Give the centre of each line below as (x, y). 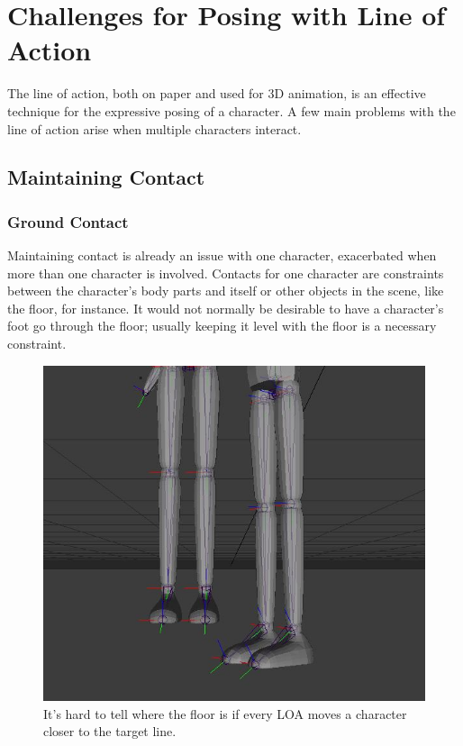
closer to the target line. (110, 731)
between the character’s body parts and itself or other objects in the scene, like (226, 291)
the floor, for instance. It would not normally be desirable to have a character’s (226, 308)
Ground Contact (68, 221)
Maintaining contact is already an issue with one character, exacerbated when (222, 255)
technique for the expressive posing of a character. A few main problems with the (231, 110)
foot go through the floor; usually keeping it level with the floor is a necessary (222, 326)
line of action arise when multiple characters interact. (154, 128)
